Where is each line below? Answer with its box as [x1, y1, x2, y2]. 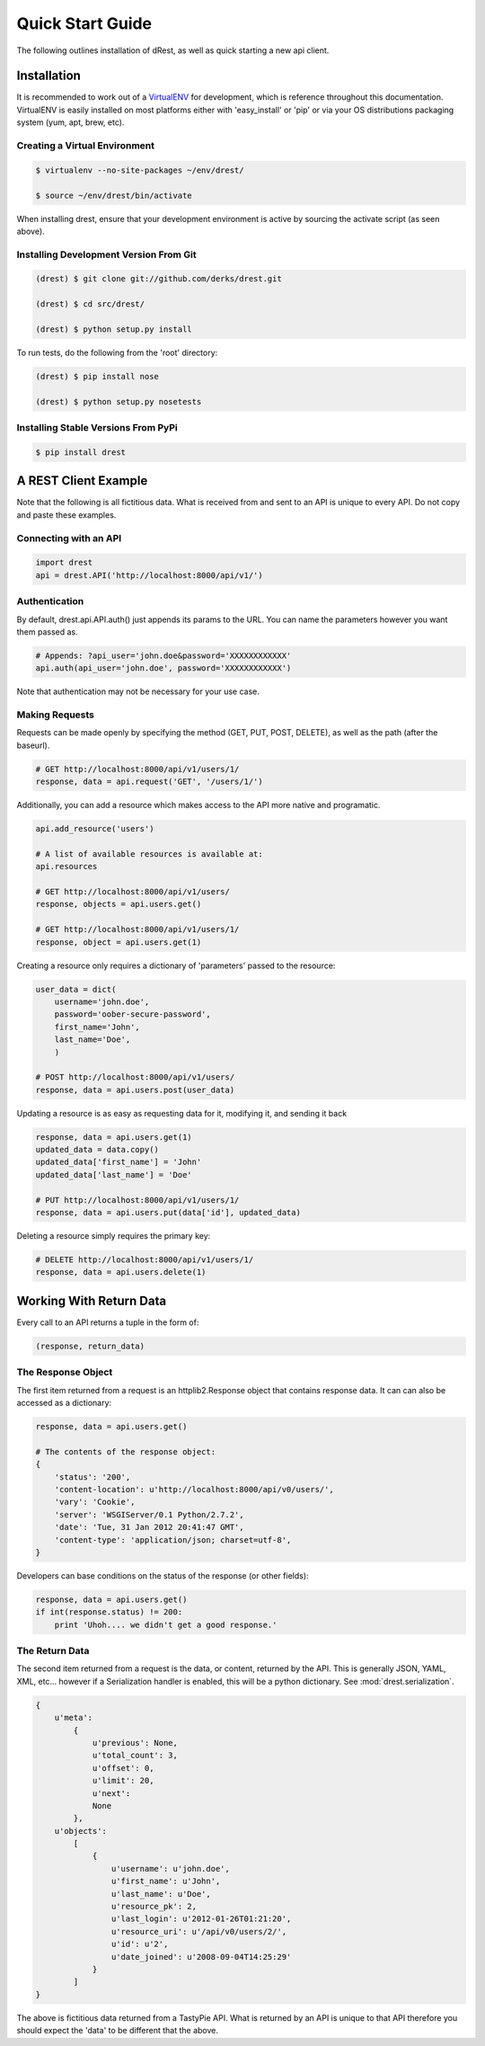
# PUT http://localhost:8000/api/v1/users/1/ [35, 1195, 240, 1205]
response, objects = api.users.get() [35, 899, 202, 910]
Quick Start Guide [16, 13, 153, 33]
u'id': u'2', [110, 1939, 169, 1950]
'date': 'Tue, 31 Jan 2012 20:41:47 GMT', [54, 1522, 244, 1533]
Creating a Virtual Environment [16, 139, 154, 152]
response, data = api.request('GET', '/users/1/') [35, 777, 264, 787]
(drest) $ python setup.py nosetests [35, 396, 202, 406]
